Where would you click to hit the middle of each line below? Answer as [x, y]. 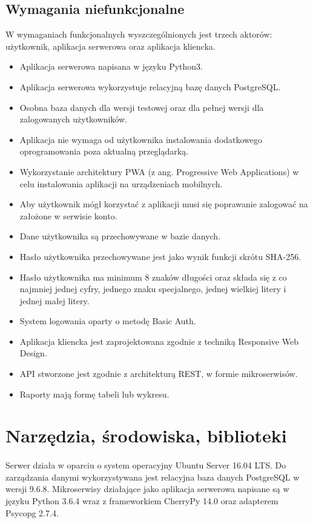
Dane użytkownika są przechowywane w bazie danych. [120, 236]
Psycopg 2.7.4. [32, 512]
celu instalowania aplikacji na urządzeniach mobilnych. [121, 183]
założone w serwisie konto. [68, 215]
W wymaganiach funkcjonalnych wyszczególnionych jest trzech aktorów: [139, 34]
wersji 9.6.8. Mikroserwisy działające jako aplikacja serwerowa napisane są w [147, 489]
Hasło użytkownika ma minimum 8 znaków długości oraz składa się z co [153, 277]
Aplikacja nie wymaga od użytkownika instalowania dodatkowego [141, 139]
